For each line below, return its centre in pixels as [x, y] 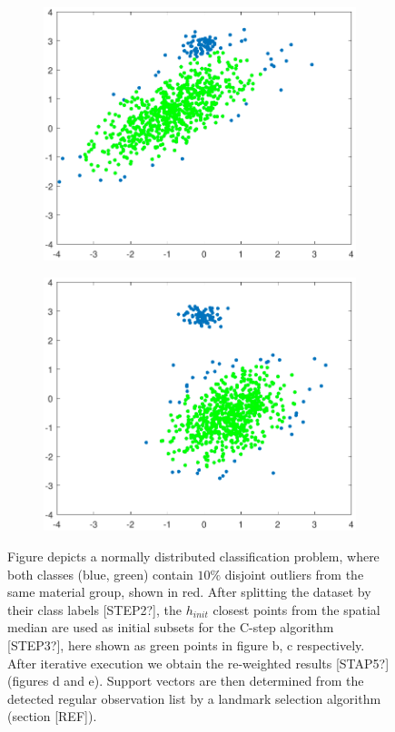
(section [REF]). [52, 716]
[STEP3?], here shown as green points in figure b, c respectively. [186, 644]
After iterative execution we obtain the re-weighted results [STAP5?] [198, 663]
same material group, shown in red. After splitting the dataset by [189, 592]
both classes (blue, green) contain [100, 574]
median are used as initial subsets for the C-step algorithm [171, 627]
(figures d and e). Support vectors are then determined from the [186, 681]
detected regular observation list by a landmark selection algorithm [194, 698]
